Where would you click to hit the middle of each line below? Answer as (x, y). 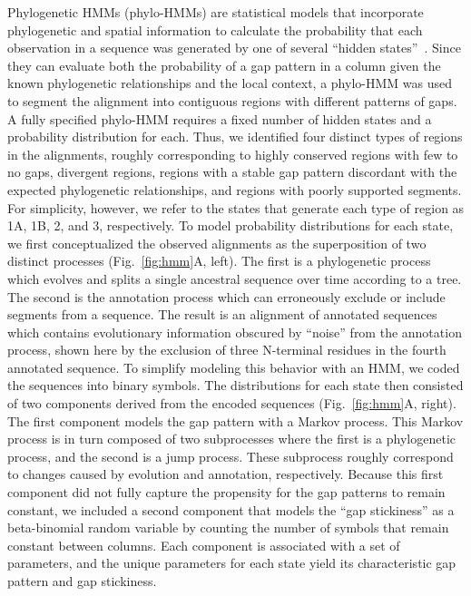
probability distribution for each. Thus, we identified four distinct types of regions (235, 137)
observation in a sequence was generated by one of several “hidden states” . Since (234, 48)
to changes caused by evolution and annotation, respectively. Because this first (226, 474)
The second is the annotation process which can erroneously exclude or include (226, 296)
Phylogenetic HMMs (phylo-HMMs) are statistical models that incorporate (216, 12)
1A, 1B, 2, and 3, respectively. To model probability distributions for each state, (231, 225)
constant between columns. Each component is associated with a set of (204, 545)
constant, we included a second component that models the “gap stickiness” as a (231, 509)
